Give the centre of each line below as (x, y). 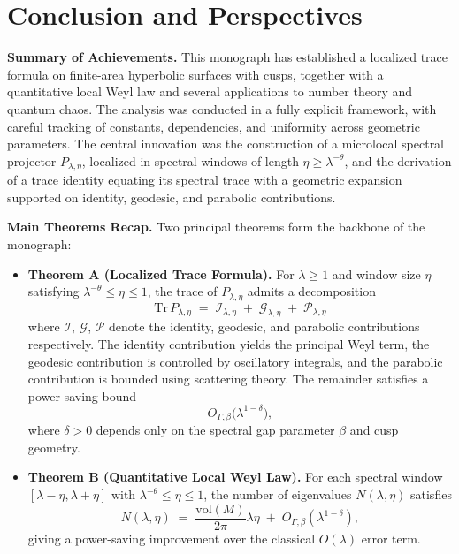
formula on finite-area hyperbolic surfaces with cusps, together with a (195, 74)
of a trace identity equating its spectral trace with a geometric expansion (205, 180)
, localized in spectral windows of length (190, 160)
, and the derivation (398, 160)
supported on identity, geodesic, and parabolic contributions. (172, 197)
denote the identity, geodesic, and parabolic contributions (264, 326)
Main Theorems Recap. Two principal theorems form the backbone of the (216, 227)
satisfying (54, 291)
